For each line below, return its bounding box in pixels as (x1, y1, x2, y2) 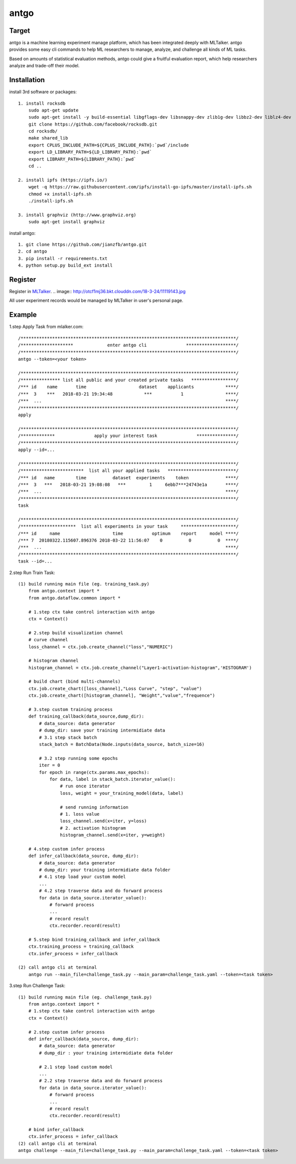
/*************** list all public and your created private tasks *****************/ (18, 377, 239, 383)
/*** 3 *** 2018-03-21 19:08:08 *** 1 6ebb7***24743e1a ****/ (18, 481, 239, 487)
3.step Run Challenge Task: (9, 983, 66, 989)
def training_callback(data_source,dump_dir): (28, 714, 145, 720)
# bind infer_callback (28, 1127, 84, 1133)
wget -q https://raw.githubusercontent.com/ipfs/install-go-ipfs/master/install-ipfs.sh (28, 184, 252, 190)
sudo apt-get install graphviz (28, 219, 105, 225)
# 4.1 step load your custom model (39, 874, 126, 879)
